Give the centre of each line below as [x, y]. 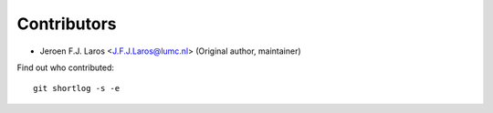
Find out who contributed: [65, 67]
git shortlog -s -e [77, 88]
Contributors [67, 24]
